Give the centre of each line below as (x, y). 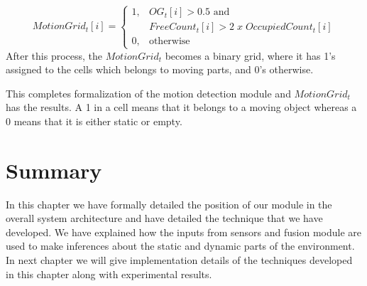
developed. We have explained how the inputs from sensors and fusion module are (184, 232)
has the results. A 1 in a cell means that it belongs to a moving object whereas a (181, 107)
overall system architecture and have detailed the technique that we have (164, 218)
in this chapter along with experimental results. (109, 274)
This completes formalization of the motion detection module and (148, 93)
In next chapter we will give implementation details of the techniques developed (179, 260)
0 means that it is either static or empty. (94, 121)
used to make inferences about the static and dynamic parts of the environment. (180, 246)
